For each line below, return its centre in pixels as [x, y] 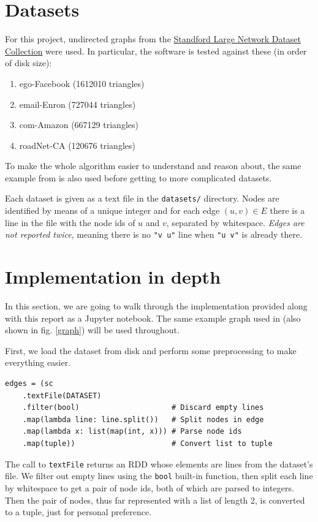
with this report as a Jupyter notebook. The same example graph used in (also [153, 318]
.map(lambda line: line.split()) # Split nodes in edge [143, 419]
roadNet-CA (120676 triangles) [77, 145]
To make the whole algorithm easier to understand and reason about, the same [153, 166]
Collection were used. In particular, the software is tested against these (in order [156, 51]
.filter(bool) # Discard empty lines [143, 408]
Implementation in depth [113, 277]
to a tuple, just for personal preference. [78, 512]
